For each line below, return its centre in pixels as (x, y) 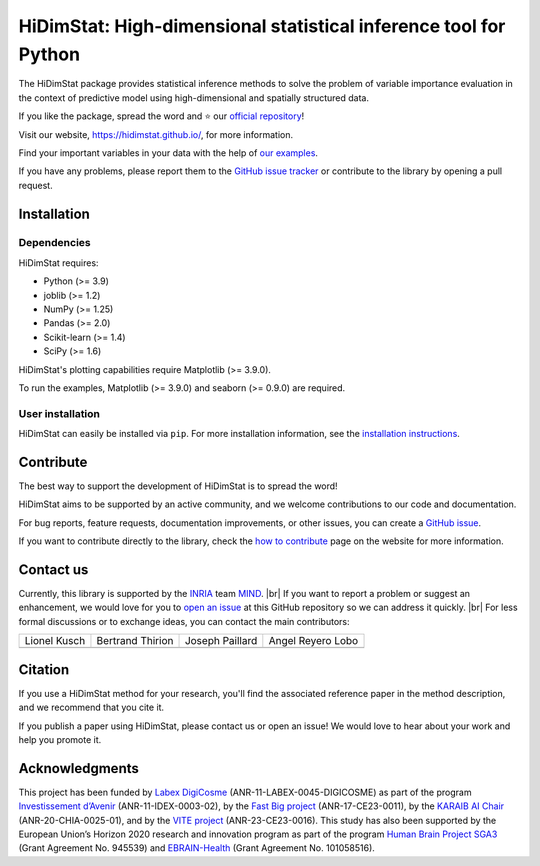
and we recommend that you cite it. (91, 707)
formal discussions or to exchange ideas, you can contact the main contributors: (184, 621)
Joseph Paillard (221, 641)
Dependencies (55, 243)
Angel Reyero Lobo (313, 641)
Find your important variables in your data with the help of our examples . (168, 152)
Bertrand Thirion (135, 641)
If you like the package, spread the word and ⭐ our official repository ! (161, 116)
